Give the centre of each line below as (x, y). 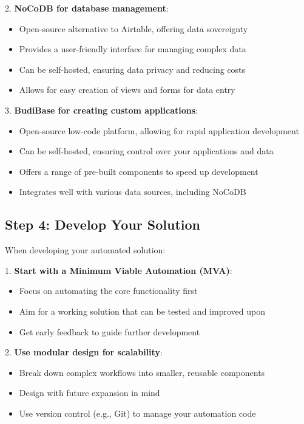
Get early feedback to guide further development (110, 331)
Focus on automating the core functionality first (108, 291)
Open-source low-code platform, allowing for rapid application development (159, 130)
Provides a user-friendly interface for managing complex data (133, 49)
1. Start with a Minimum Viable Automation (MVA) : (119, 270)
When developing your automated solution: (85, 250)
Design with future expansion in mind (90, 393)
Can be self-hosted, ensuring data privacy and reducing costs (132, 69)
